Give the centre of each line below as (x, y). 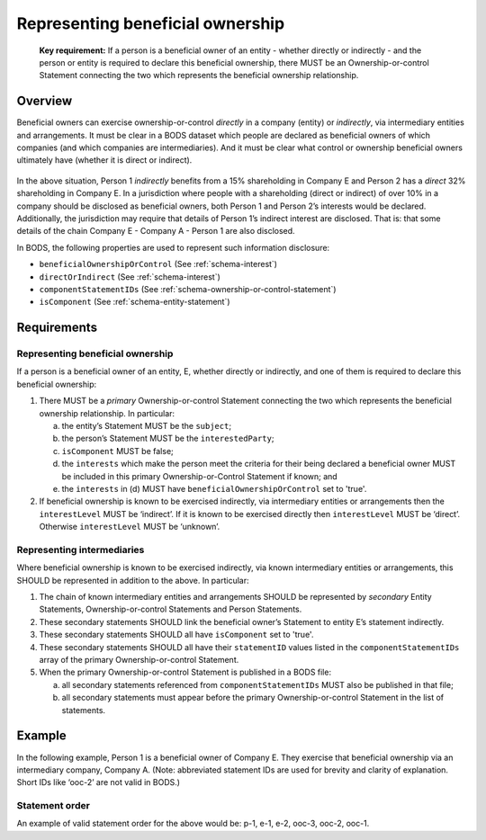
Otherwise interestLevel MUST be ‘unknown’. (130, 527)
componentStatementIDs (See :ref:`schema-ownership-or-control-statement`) (188, 289)
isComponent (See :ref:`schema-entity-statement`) (135, 302)
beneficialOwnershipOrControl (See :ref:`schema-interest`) (158, 264)
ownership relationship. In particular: (107, 413)
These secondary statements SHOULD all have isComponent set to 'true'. (176, 635)
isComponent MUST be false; (118, 451)
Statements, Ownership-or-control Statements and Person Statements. (171, 609)
